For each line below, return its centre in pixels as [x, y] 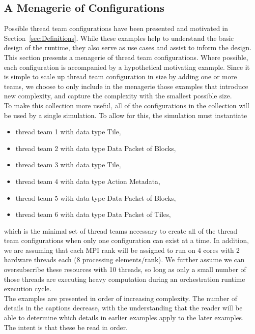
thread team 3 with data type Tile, [68, 165]
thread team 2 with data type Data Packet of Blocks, [96, 148]
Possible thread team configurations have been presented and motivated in [116, 28]
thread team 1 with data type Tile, [68, 132]
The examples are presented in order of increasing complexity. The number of [121, 298]
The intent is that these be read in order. [66, 327]
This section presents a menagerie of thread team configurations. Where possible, [126, 57]
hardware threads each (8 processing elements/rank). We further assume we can [124, 259]
